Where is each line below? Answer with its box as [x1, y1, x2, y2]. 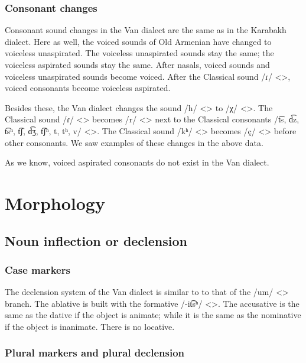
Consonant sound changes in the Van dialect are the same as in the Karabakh [5, 24, 287, 36]
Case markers [5, 262, 70, 277]
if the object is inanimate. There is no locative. [5, 320, 175, 332]
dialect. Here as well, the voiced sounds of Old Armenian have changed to [5, 35, 272, 47]
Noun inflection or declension [5, 231, 188, 249]
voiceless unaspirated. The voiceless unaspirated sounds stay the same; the [5, 47, 274, 59]
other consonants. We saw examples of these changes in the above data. [5, 136, 263, 148]
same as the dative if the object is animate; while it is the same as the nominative [5, 309, 301, 321]
